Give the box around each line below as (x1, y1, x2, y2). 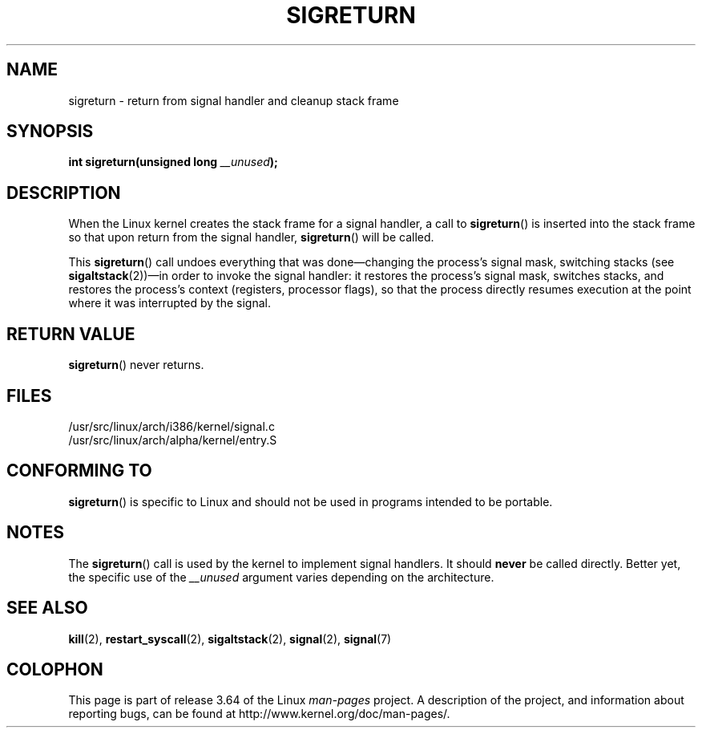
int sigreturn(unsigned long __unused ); (68, 155, 278, 169)
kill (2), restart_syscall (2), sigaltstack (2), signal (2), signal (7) (68, 631, 392, 646)
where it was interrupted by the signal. (68, 296, 271, 310)
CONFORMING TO (6, 460, 152, 481)
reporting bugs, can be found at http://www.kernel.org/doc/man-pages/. (68, 707, 450, 721)
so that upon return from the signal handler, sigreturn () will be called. (68, 230, 434, 245)
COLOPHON (6, 659, 103, 679)
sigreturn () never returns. (68, 358, 204, 372)
